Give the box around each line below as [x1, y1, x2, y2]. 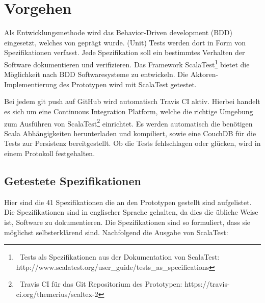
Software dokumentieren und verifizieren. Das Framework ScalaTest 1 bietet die [4, 57, 250, 69]
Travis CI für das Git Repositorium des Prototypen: [19, 279, 182, 289]
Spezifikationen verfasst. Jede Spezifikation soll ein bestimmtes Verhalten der [4, 47, 245, 58]
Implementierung [4, 79, 57, 89]
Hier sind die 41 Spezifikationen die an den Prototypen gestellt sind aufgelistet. [4, 196, 252, 207]
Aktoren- [190, 69, 219, 80]
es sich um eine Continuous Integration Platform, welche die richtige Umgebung [4, 106, 253, 116]
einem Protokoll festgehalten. [4, 147, 95, 158]
